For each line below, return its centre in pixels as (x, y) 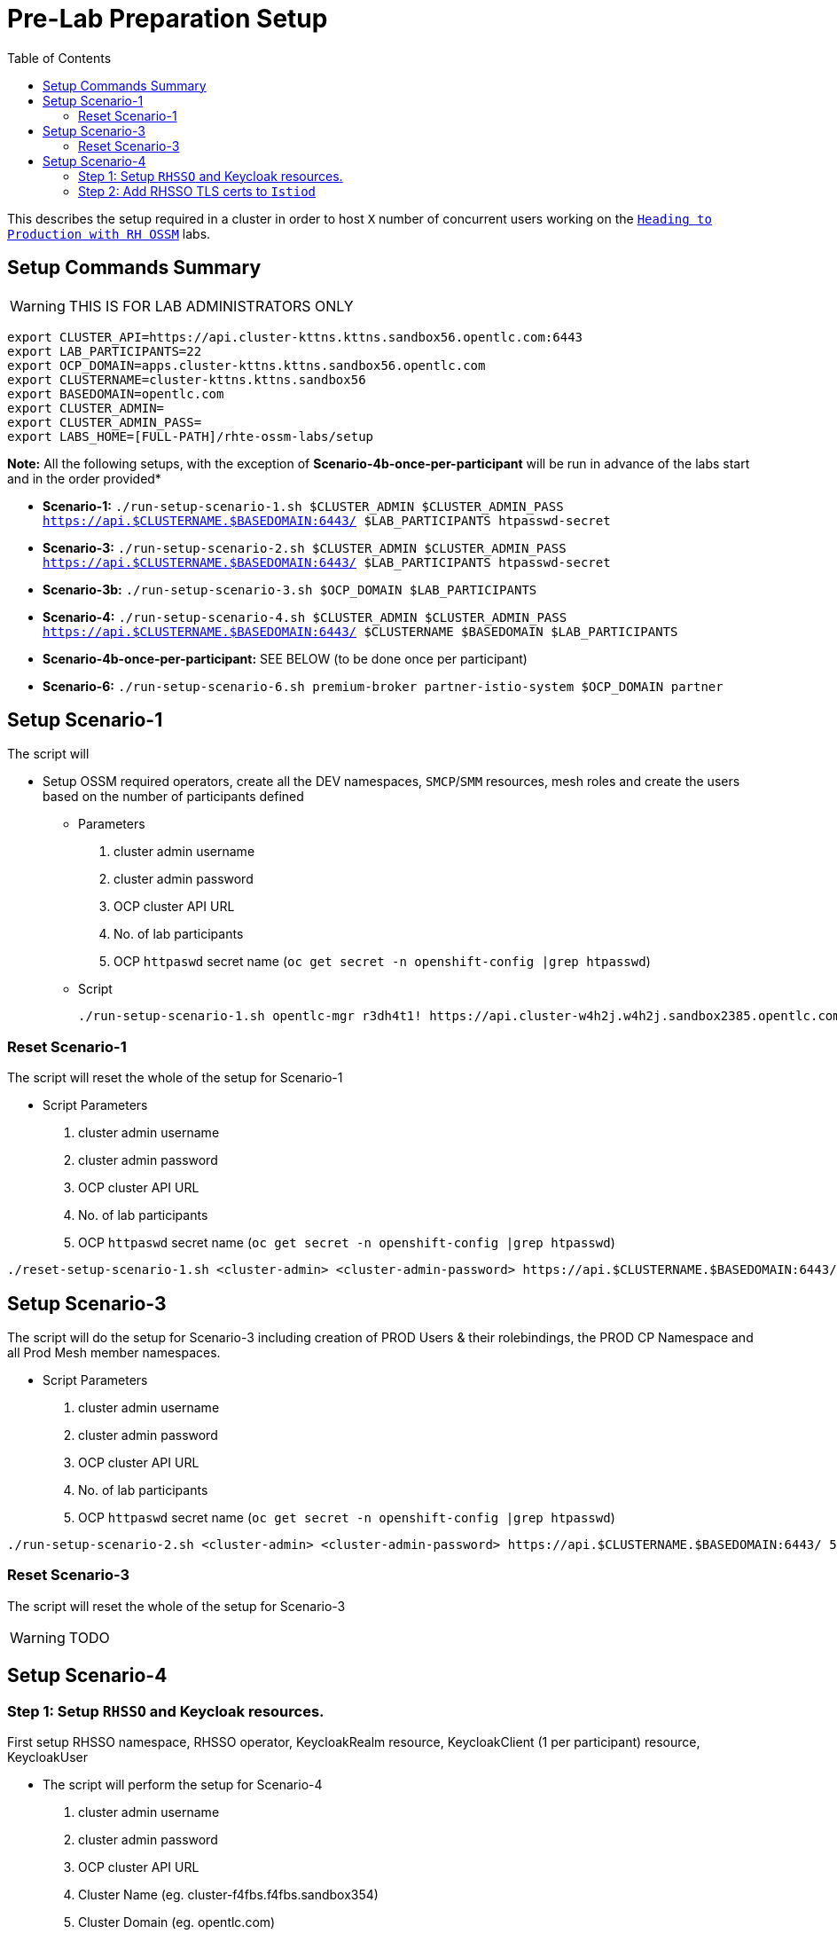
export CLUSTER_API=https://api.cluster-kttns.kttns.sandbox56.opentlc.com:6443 (295, 337)
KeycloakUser (48, 1757)
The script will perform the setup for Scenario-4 (183, 1785)
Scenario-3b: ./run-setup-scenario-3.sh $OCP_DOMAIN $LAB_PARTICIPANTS (290, 589)
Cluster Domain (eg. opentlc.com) (177, 1922)
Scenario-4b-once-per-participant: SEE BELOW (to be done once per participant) (285, 658)
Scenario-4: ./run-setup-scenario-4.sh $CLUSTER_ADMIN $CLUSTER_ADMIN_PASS (305, 617)
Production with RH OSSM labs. (109, 233)
